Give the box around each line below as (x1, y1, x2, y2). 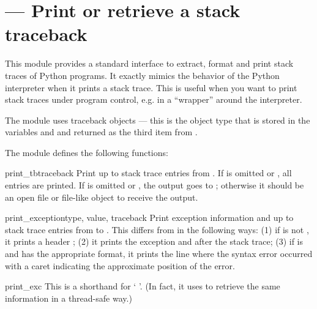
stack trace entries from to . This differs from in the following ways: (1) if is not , (5, 223, 309, 236)
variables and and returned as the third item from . (5, 125, 198, 138)
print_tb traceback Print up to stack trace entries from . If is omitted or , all (5, 166, 292, 179)
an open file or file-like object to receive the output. (5, 190, 198, 203)
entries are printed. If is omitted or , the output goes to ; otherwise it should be (5, 179, 304, 192)
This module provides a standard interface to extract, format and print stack (5, 57, 294, 70)
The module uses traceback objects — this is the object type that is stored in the (5, 113, 310, 126)
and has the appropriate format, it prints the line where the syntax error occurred (5, 247, 313, 260)
